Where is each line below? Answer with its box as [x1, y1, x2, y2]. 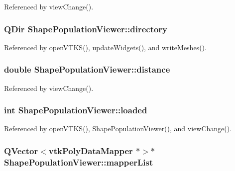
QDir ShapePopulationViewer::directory [4, 22, 168, 35]
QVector [4, 144, 38, 157]
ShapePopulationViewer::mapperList [4, 156, 153, 168]
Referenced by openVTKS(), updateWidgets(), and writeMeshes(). [4, 42, 207, 52]
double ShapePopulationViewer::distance [4, 63, 170, 76]
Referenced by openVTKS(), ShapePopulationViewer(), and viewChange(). [4, 123, 232, 134]
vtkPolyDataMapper [48, 144, 133, 157]
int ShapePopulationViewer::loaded [4, 104, 147, 116]
